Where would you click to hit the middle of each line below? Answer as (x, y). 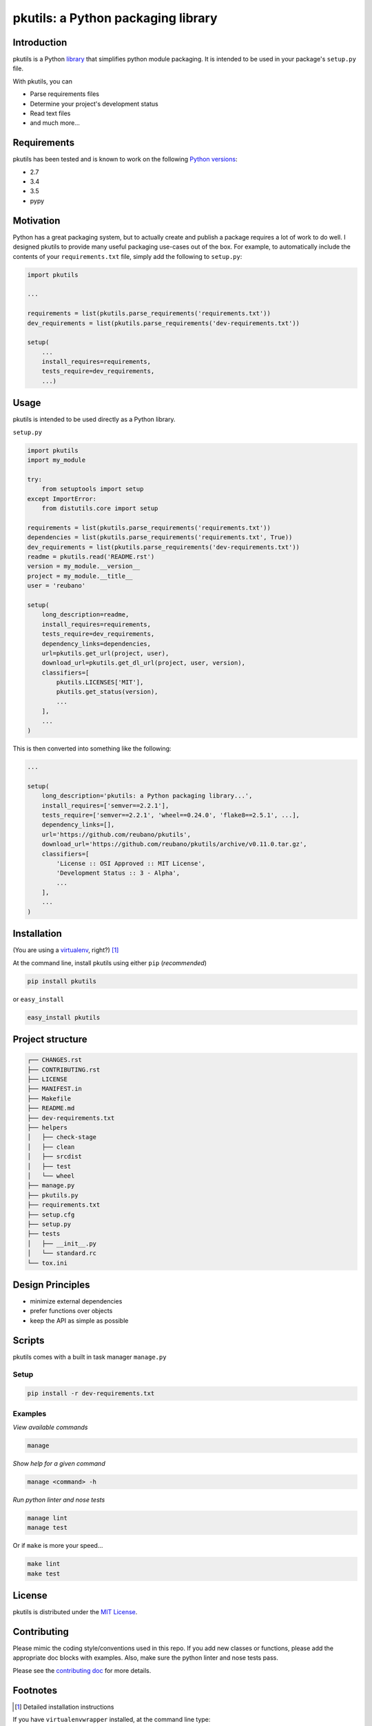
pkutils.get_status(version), (107, 692)
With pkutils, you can (42, 81)
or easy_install (39, 999)
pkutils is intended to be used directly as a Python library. (94, 419)
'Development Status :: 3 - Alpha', (118, 873)
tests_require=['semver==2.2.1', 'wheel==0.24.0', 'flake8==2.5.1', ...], (170, 815)
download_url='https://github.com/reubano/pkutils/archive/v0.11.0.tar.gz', (174, 844)
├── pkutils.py (53, 1195)
